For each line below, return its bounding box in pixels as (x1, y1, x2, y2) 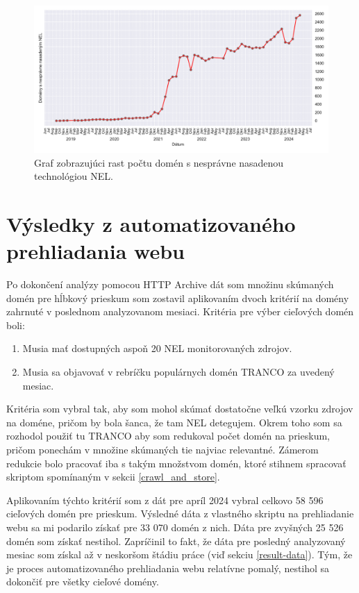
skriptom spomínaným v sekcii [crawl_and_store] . (6, 469, 220, 484)
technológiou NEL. (34, 169, 113, 183)
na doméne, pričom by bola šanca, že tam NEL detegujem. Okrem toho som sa (6, 415, 342, 429)
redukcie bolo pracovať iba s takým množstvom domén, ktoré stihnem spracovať (6, 456, 347, 470)
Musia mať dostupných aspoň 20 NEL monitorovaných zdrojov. (22, 341, 292, 356)
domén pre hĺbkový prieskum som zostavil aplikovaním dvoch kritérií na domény (6, 290, 349, 305)
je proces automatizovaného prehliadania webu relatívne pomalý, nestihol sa (6, 560, 330, 575)
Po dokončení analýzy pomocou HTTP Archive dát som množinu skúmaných (6, 277, 334, 292)
